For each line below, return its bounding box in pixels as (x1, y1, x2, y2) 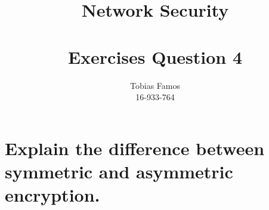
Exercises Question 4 (67, 44, 243, 69)
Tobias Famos (130, 79, 180, 91)
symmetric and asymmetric (5, 159, 233, 183)
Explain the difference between (5, 135, 265, 160)
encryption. (5, 183, 100, 207)
